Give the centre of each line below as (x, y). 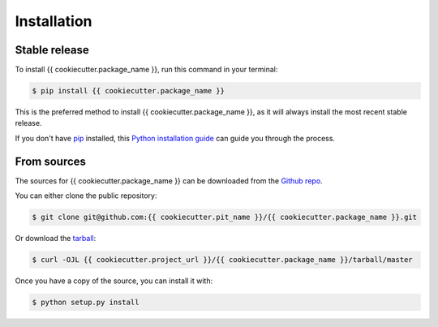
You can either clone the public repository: (86, 196)
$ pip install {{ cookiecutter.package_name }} (128, 91)
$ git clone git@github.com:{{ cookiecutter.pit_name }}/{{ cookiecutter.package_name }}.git (225, 217)
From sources (51, 161)
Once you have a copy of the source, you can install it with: (114, 281)
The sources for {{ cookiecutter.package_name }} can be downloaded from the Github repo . (169, 181)
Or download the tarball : (56, 239)
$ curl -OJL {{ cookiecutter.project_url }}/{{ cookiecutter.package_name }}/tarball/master (222, 260)
